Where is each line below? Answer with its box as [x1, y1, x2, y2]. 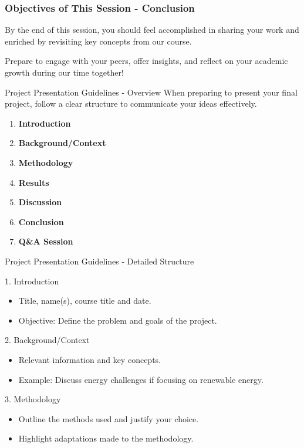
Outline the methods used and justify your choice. [18, 412, 199, 425]
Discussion [18, 196, 62, 208]
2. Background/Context [5, 334, 90, 346]
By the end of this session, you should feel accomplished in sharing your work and [5, 23, 299, 36]
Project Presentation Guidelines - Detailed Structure [5, 254, 194, 267]
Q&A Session [18, 235, 73, 247]
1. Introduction [5, 274, 59, 287]
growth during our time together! [5, 66, 124, 78]
